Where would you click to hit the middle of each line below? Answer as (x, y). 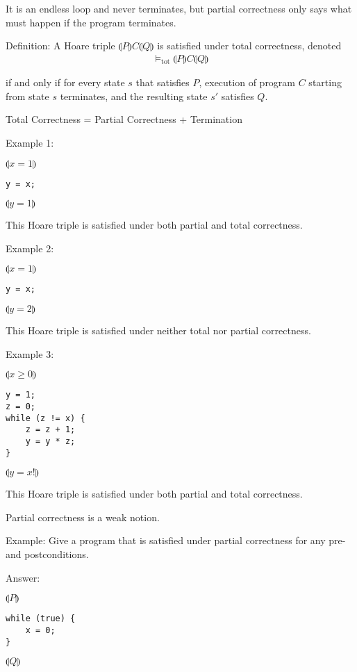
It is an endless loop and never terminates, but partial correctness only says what (179, 8)
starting (325, 82)
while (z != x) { (45, 418)
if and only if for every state (65, 82)
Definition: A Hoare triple (60, 46)
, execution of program (247, 82)
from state (27, 96)
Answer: (23, 577)
